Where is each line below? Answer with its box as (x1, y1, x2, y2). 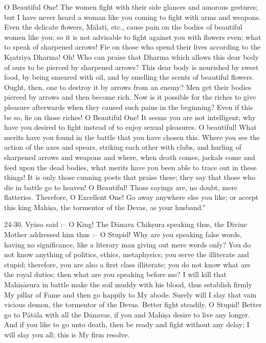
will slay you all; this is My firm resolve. (4, 329, 130, 339)
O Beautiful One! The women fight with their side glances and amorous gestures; (4, 2, 258, 12)
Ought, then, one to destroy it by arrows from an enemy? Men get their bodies (4, 81, 252, 92)
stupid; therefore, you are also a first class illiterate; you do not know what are (4, 259, 251, 269)
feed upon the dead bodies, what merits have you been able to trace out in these (4, 162, 257, 172)
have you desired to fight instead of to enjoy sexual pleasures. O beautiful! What (4, 122, 257, 132)
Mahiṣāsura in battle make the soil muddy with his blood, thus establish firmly (4, 279, 252, 290)
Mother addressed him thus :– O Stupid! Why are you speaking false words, (4, 229, 242, 240)
